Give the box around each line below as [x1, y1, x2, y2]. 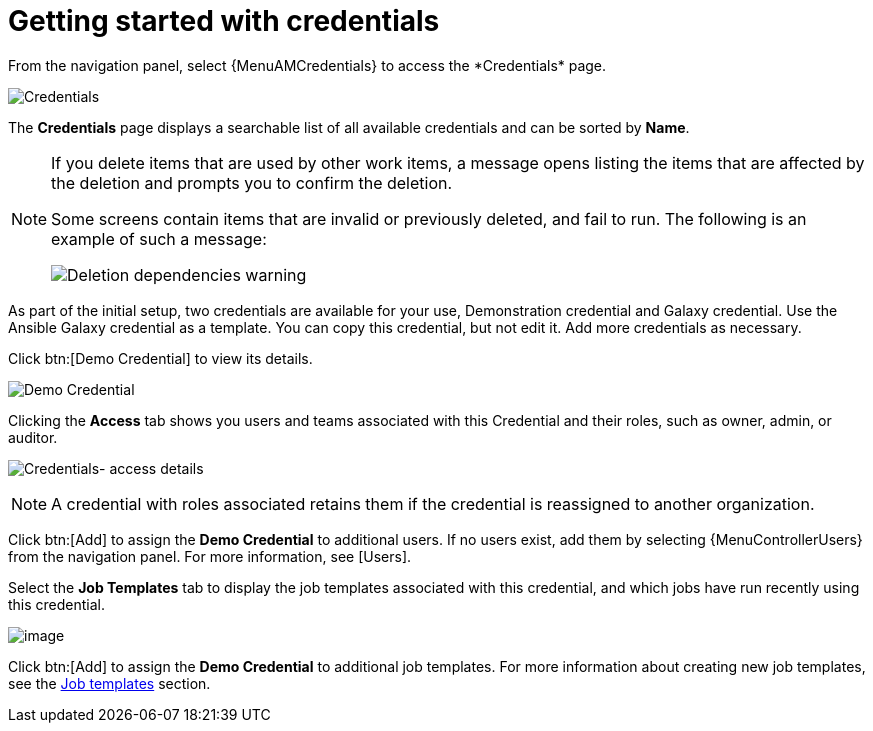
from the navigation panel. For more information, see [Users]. [8, 547, 412, 565]
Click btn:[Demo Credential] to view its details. [8, 349, 313, 367]
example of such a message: [51, 228, 267, 249]
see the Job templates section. [8, 674, 211, 692]
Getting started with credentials [8, 4, 440, 38]
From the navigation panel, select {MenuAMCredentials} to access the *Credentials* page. [8, 56, 607, 74]
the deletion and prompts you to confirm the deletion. [51, 172, 453, 193]
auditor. [8, 428, 58, 446]
